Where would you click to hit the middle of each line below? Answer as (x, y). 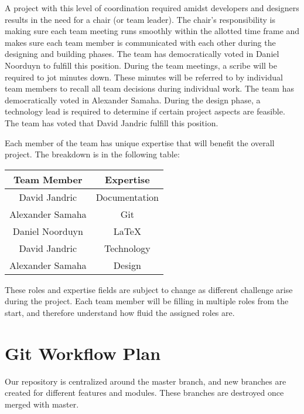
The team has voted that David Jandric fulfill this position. (112, 122)
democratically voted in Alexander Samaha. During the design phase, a (133, 100)
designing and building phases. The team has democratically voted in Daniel (142, 54)
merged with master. (42, 404)
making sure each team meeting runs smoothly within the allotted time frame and (152, 31)
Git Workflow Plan (83, 353)
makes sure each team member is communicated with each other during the (140, 42)
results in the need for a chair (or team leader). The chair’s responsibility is (140, 19)
